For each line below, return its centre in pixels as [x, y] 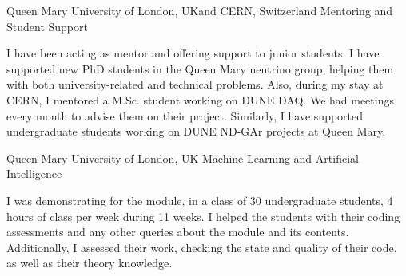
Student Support [47, 26]
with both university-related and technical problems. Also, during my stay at [195, 84]
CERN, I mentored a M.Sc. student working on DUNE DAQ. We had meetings [200, 99]
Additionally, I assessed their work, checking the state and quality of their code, [202, 247]
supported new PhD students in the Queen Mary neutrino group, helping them [200, 68]
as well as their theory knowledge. [90, 263]
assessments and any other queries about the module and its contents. [178, 232]
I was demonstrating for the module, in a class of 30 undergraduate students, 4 [200, 200]
